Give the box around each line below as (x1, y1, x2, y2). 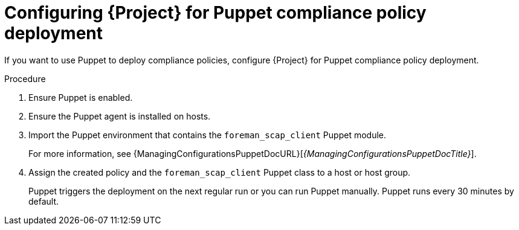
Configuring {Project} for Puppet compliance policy (4, 2, 427, 23)
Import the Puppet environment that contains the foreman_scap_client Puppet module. (28, 129, 386, 140)
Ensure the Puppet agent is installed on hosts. (28, 110, 211, 121)
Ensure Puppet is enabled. (28, 92, 133, 103)
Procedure (4, 73, 46, 84)
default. (28, 196, 59, 206)
